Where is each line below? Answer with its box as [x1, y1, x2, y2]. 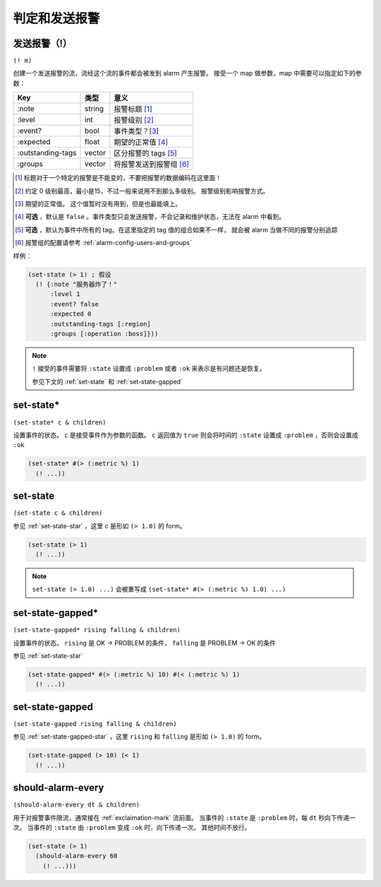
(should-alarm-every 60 [35, 852, 118, 860]
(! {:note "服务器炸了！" [35, 280, 118, 288]
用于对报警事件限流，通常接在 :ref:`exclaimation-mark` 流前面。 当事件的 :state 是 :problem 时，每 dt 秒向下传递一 [13, 813, 356, 822]
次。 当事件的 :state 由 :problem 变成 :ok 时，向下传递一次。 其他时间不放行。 [13, 823, 251, 831]
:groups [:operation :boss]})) [50, 329, 159, 338]
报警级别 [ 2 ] [114, 115, 155, 125]
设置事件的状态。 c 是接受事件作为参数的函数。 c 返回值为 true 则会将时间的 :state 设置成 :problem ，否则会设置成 [13, 431, 358, 439]
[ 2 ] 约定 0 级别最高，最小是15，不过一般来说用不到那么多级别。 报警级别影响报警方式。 [15, 186, 270, 195]
